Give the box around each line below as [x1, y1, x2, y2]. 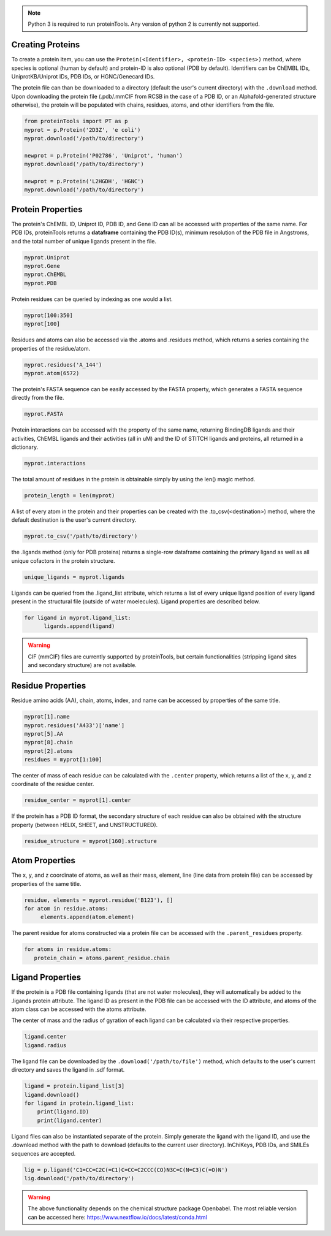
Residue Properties [11, 681, 86, 691]
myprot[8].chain [24, 739, 74, 746]
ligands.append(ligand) [44, 623, 115, 630]
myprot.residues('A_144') [24, 361, 102, 368]
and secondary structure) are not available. [28, 662, 137, 669]
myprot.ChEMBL [24, 271, 67, 278]
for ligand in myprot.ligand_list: [24, 614, 131, 622]
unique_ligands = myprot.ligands [24, 573, 125, 581]
